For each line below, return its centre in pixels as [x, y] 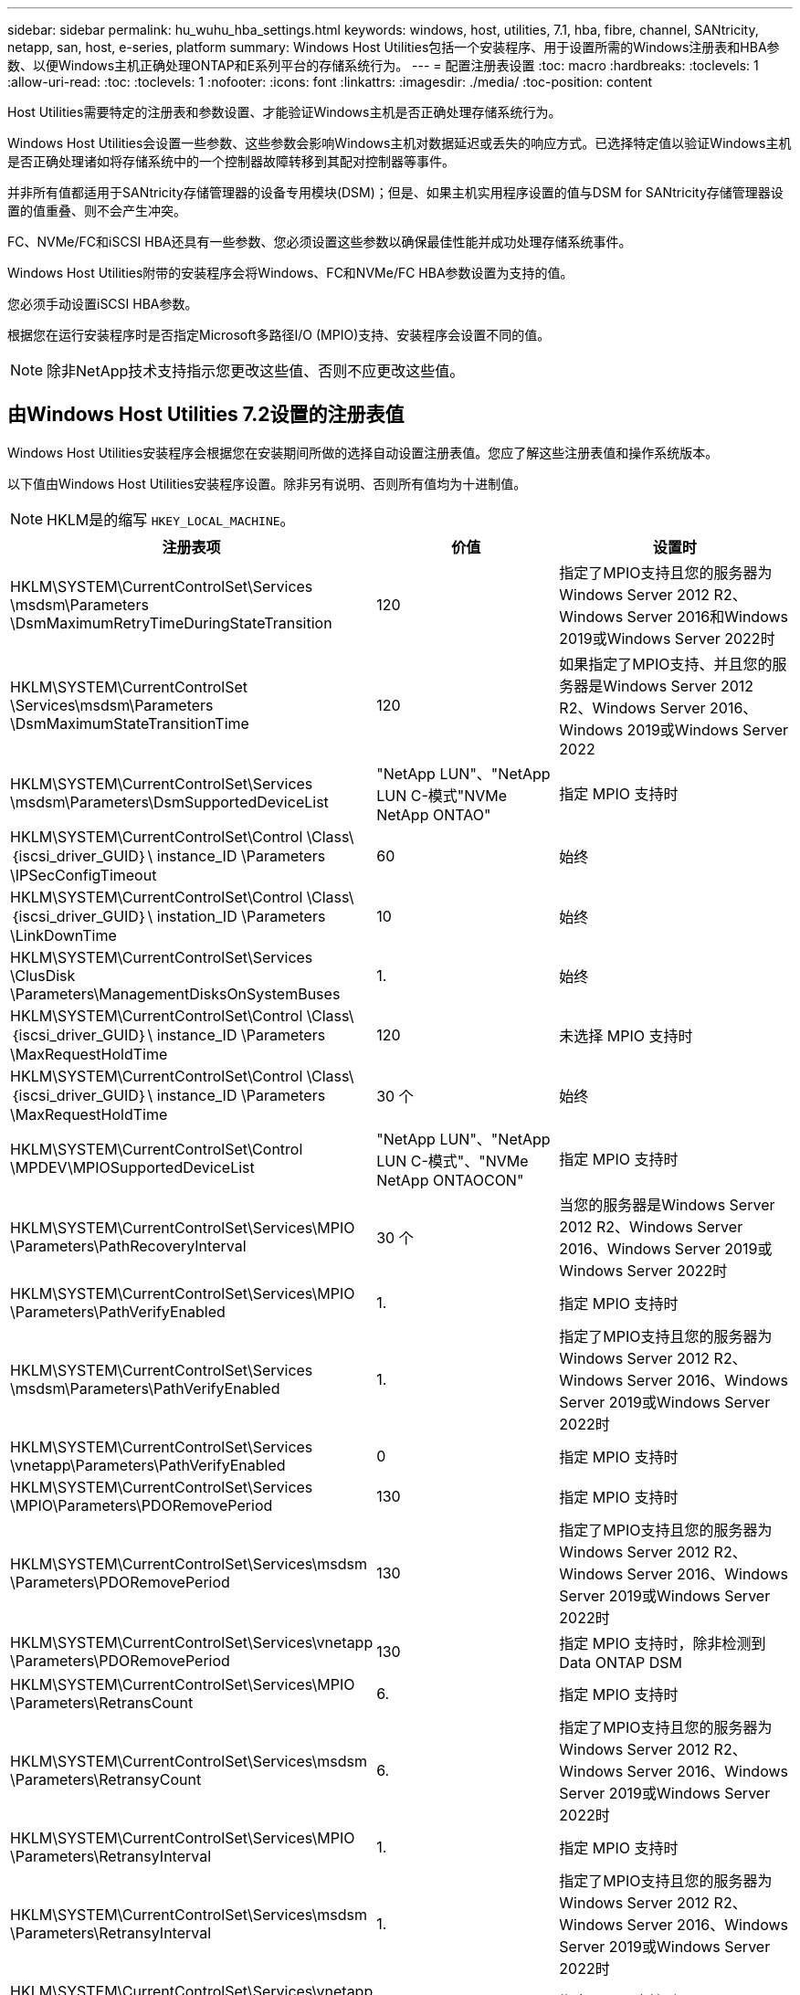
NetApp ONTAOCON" [450, 1180]
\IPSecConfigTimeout [84, 875]
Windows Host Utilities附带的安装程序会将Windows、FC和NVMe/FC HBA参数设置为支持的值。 [290, 273]
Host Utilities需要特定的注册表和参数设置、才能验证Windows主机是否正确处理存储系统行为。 [284, 112]
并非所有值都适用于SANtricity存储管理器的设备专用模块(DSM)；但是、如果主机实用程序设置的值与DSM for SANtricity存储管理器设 [395, 192]
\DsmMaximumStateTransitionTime [130, 723]
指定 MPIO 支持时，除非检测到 [663, 1643]
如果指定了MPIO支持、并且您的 [666, 664]
